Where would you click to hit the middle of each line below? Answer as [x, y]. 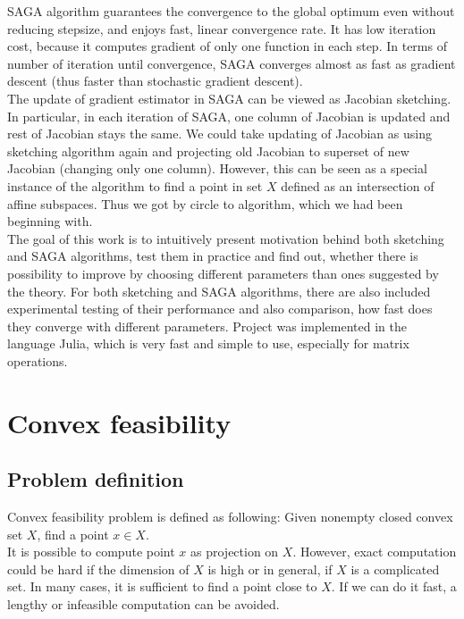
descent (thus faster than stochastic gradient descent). [155, 81]
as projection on [235, 552]
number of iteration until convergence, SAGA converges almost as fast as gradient [232, 63]
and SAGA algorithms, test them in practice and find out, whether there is [213, 256]
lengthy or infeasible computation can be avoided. [143, 604]
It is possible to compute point [91, 552]
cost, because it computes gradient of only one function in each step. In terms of [227, 46]
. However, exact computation [375, 552]
